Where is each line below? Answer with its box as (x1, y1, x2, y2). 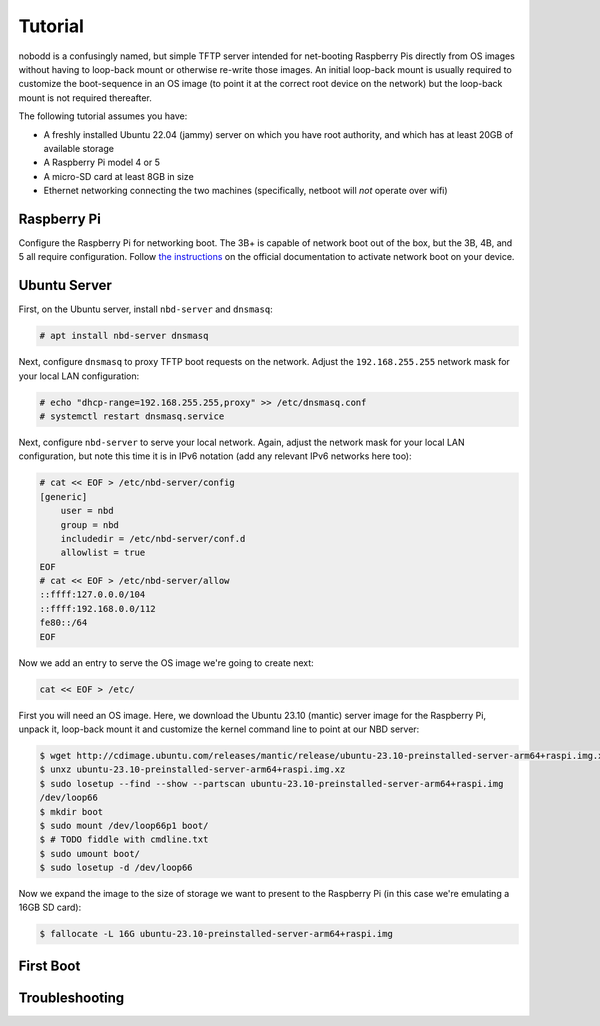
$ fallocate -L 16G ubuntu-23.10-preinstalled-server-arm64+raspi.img (39, 928, 394, 940)
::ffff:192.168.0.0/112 (39, 603, 157, 614)
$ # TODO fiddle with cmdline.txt (39, 834, 209, 845)
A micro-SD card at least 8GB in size (43, 170, 194, 182)
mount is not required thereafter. (18, 91, 152, 104)
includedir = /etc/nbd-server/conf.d (60, 533, 246, 544)
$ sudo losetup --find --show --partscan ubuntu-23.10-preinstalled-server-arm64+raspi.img (39, 778, 504, 789)
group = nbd (60, 519, 120, 530)
